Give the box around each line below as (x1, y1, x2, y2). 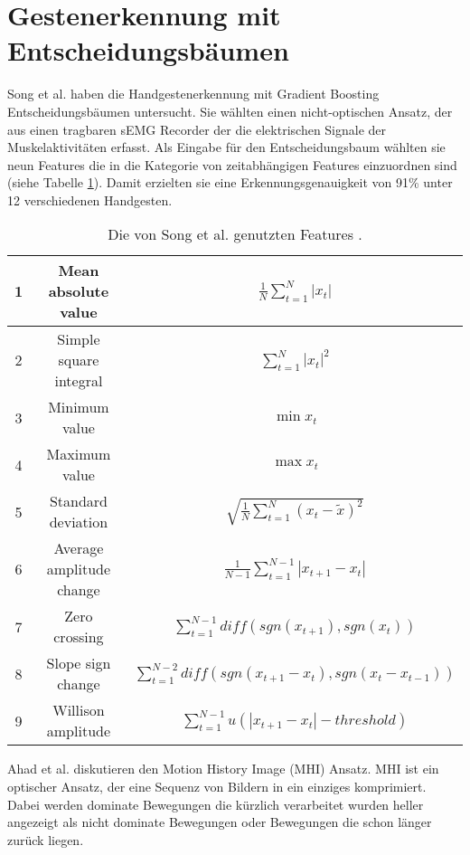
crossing (53, 626, 104, 648)
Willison (52, 699, 105, 721)
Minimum (48, 396, 109, 418)
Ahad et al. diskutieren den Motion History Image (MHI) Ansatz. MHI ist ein (7, 759, 439, 778)
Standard (49, 490, 108, 512)
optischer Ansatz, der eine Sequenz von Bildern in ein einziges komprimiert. (7, 777, 427, 796)
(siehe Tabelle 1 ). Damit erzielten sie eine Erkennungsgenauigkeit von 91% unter (7, 173, 453, 192)
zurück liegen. (7, 830, 84, 849)
